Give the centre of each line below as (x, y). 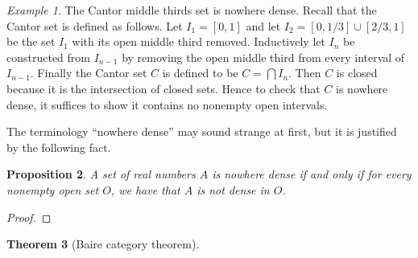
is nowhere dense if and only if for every (312, 174)
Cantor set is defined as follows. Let (95, 25)
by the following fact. (59, 147)
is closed (357, 73)
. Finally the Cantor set (89, 73)
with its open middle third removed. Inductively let (199, 41)
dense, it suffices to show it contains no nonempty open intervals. (167, 104)
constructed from (48, 57)
